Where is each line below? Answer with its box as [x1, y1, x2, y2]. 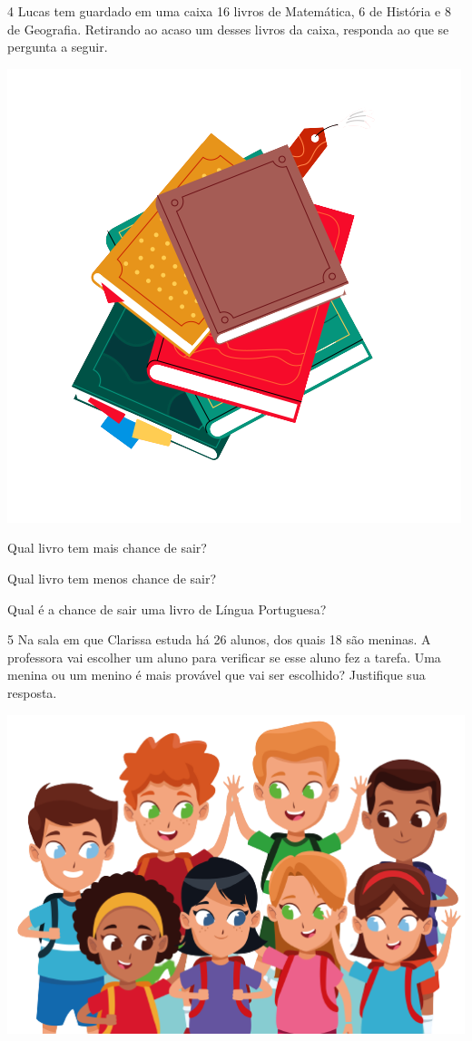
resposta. [7, 683, 57, 702]
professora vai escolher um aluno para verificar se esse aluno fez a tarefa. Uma [7, 647, 441, 666]
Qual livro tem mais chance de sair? [7, 538, 207, 557]
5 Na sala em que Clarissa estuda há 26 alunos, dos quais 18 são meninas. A [7, 630, 431, 649]
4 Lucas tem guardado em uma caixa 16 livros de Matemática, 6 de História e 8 [7, 2, 451, 20]
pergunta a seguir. [7, 37, 108, 56]
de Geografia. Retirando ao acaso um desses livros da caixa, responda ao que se [7, 19, 449, 38]
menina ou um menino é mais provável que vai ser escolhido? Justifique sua [7, 665, 426, 684]
